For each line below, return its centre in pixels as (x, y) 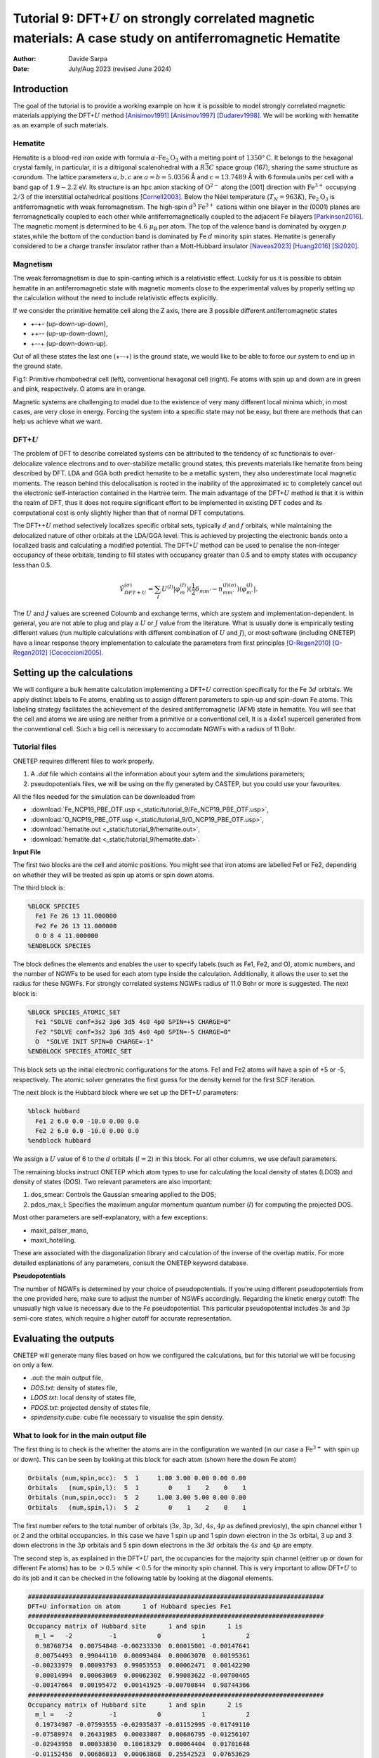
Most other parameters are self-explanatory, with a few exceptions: (110, 1217)
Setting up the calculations (73, 673)
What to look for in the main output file (80, 1435)
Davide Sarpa (88, 59)
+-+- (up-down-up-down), (69, 323)
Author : (25, 59)
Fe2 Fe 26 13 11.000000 (76, 926)
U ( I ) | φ (171, 588)
